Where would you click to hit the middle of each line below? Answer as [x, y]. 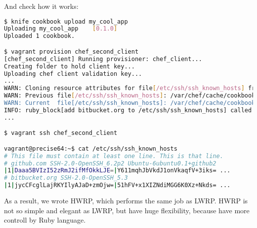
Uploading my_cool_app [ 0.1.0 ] [61, 29]
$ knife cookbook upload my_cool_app [66, 21]
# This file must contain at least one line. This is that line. [114, 156]
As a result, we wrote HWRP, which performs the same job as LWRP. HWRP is [126, 201]
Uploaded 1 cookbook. [40, 36]
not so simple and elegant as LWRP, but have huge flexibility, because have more [127, 210]
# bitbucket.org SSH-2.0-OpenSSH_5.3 [66, 178]
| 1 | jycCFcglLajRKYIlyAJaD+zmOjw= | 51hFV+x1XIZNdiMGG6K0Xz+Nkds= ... [117, 185]
